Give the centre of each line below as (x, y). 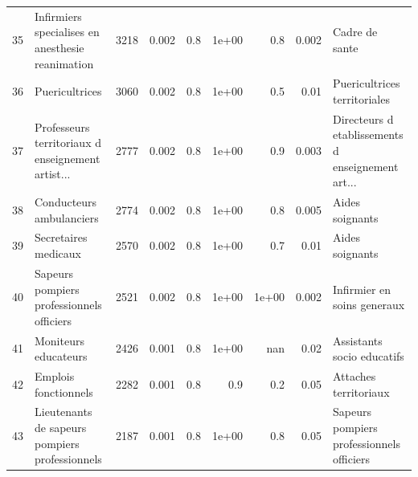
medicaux (58, 253)
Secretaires (61, 237)
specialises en (67, 32)
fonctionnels (64, 391)
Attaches (354, 375)
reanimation (64, 63)
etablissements (368, 135)
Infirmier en (362, 289)
